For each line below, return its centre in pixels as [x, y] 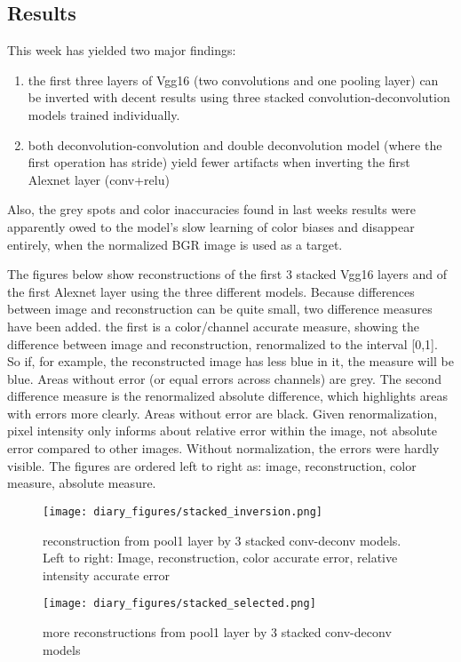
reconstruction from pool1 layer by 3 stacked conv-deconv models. [222, 540]
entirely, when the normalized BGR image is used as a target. [175, 244]
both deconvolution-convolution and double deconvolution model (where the [235, 144]
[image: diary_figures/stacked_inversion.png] [183, 511]
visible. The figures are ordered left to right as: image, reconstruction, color [212, 465]
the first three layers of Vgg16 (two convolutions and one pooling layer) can [233, 80]
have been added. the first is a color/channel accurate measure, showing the [213, 326]
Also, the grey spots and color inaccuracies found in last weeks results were [212, 209]
